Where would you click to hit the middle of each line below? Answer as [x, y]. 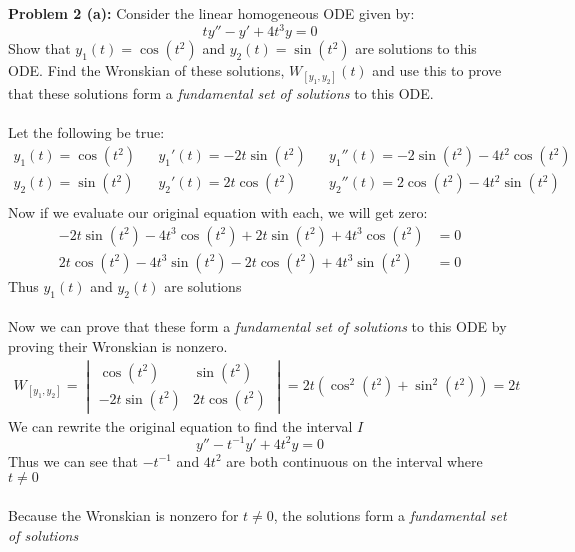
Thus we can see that [73, 460]
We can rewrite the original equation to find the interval [180, 425]
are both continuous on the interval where [354, 460]
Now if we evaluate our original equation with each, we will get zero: [218, 212]
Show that [39, 48]
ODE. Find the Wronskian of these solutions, [146, 70]
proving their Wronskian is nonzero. [118, 345]
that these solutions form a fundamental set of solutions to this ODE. [221, 93]
